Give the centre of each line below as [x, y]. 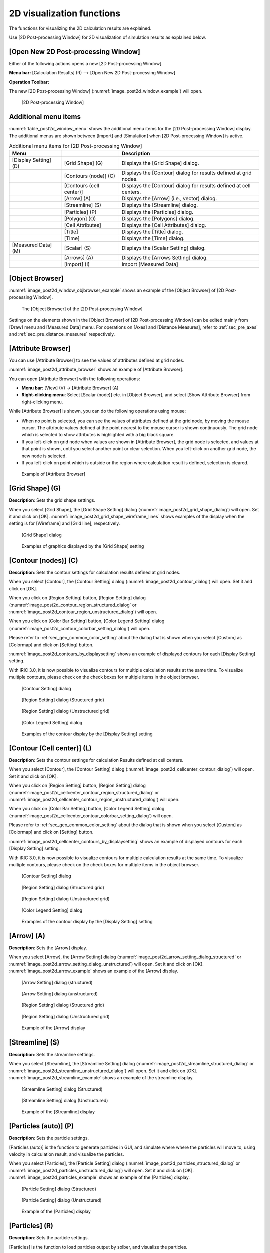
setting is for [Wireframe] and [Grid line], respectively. [65, 523]
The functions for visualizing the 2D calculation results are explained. [80, 28]
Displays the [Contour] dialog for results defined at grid [187, 173]
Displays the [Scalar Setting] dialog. [164, 248]
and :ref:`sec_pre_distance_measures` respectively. [62, 334]
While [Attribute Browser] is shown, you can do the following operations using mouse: [98, 411]
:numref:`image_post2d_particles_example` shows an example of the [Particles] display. [99, 1177]
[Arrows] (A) [79, 258]
